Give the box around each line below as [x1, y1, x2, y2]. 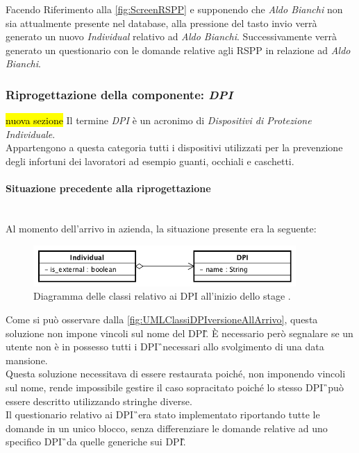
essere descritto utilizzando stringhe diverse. [6, 393, 192, 408]
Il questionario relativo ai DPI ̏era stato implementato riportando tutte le [6, 407, 320, 422]
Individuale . [6, 126, 56, 141]
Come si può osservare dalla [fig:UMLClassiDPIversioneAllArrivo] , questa [6, 311, 318, 326]
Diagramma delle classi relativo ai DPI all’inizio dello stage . [33, 289, 291, 303]
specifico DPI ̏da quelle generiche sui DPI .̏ [6, 434, 186, 449]
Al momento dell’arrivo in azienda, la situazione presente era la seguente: [6, 221, 317, 235]
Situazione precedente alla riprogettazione [6, 181, 211, 196]
